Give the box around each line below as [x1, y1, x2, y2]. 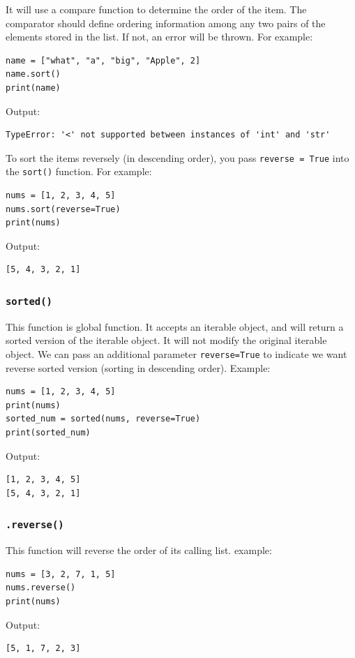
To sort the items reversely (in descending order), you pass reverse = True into [6, 150, 349, 165]
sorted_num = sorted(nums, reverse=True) [6, 414, 201, 424]
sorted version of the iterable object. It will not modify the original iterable [6, 333, 327, 347]
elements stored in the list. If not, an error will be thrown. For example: [6, 29, 313, 44]
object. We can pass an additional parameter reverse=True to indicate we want [6, 347, 347, 361]
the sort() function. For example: [6, 164, 152, 179]
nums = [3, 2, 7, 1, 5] [6, 569, 116, 579]
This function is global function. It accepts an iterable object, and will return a [6, 319, 344, 334]
